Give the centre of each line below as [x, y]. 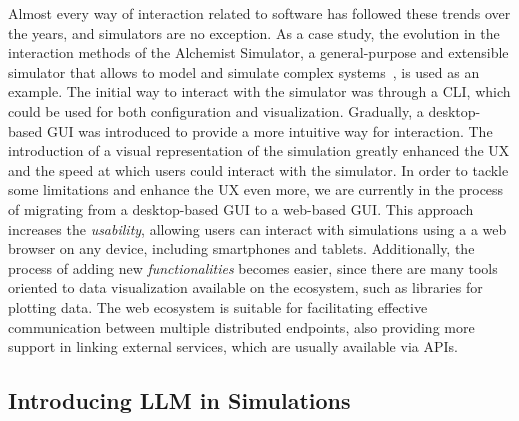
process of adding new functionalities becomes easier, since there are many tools [253, 267]
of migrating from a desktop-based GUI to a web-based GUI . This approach [241, 208]
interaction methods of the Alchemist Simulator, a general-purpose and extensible [258, 52]
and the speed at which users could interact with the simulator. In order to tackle [258, 169]
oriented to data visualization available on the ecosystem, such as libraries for [245, 287]
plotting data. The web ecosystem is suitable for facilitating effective [218, 306]
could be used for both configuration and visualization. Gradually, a [216, 110]
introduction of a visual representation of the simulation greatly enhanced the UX [259, 150]
